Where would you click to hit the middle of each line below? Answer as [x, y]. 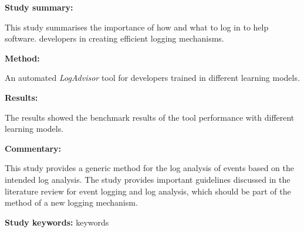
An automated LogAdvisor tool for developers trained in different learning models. [152, 78]
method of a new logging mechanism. [71, 202]
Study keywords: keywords [57, 222]
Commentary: [33, 148]
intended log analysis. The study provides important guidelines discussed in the [148, 179]
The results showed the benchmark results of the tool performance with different [150, 117]
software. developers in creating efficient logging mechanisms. [114, 38]
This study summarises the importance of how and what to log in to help [137, 27]
